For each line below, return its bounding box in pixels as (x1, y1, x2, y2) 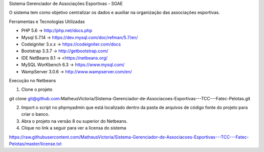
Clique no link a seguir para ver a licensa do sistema (21, 125, 127, 131)
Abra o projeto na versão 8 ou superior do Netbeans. (21, 118, 128, 124)
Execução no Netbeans (9, 77, 56, 83)
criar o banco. (21, 111, 50, 117)
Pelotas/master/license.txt (9, 141, 62, 147)
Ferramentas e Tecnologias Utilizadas (9, 19, 85, 24)
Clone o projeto (21, 87, 53, 92)
